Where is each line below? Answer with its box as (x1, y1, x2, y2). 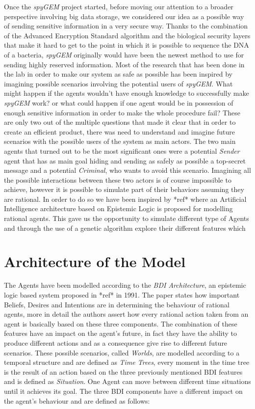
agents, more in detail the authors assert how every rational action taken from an (4, 309, 249, 319)
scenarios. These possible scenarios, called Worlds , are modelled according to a (4, 347, 240, 357)
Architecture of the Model (4, 251, 186, 272)
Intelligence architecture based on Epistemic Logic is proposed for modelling (4, 203, 233, 214)
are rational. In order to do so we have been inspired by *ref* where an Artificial (4, 193, 247, 204)
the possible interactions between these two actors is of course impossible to (4, 174, 231, 185)
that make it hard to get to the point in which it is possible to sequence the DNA (4, 40, 249, 50)
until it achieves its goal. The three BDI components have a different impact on (4, 385, 243, 396)
